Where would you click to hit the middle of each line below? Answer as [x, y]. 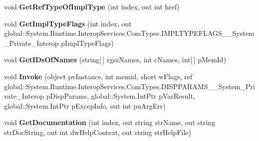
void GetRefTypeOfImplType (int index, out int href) [92, 6]
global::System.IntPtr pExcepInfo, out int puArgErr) [85, 105]
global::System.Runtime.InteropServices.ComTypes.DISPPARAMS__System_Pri [129, 86]
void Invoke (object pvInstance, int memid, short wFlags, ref [98, 76]
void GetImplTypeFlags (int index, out [68, 23]
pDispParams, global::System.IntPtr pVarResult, [121, 96]
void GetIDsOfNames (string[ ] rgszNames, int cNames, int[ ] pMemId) [115, 60]
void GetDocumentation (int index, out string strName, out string [110, 122]
